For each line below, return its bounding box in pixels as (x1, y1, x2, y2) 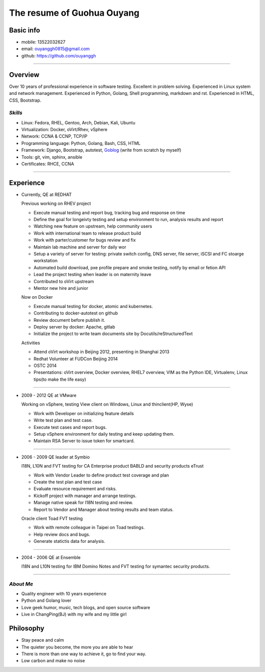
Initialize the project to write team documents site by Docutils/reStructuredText (33, 331, 193, 336)
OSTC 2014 (33, 363, 57, 368)
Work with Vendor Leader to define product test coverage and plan (33, 472, 169, 478)
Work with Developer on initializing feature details (33, 410, 134, 416)
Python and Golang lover (21, 597, 72, 604)
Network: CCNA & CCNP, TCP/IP (21, 133, 88, 140)
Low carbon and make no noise (21, 658, 85, 664)
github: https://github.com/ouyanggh (21, 53, 96, 58)
